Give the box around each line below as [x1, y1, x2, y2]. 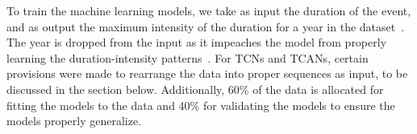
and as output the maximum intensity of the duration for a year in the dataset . [6, 18, 405, 35]
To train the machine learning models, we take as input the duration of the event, [6, 2, 411, 18]
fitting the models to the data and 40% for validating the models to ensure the [6, 96, 395, 113]
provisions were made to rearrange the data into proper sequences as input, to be [6, 65, 408, 82]
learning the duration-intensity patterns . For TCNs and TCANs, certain [6, 49, 369, 66]
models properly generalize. [6, 112, 142, 129]
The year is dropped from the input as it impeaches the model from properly [6, 34, 387, 51]
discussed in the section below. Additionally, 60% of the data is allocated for [6, 80, 384, 97]
